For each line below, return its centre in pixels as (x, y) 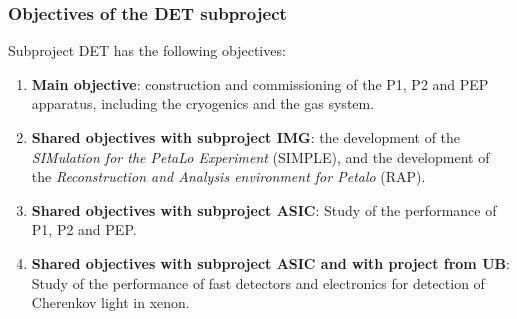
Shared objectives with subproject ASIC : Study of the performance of (264, 209)
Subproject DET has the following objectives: (147, 50)
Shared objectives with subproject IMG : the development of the (246, 137)
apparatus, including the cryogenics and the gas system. (203, 103)
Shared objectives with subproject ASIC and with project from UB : (270, 262)
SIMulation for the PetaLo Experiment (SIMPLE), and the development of (260, 156)
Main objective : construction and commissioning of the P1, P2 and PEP (260, 83)
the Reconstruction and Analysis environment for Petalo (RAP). (228, 176)
